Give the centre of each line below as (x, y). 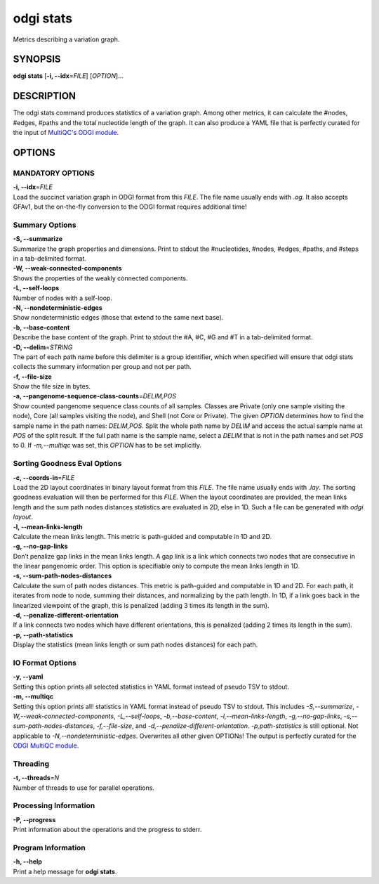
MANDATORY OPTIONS (54, 173)
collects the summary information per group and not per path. (102, 367)
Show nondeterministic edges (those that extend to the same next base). (118, 318)
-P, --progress (34, 819)
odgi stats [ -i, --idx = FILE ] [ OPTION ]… (68, 76)
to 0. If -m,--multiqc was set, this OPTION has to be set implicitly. (107, 446)
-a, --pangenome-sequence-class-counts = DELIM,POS (95, 396)
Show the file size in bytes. (52, 386)
